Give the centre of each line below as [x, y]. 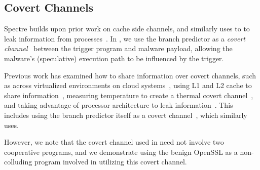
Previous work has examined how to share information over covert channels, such [130, 75]
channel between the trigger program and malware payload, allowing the [118, 48]
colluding [18, 162]
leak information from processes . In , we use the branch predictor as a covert [125, 38]
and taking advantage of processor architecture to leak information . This [119, 105]
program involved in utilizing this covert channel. [110, 162]
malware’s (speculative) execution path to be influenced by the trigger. [114, 58]
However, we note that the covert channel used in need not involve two [114, 142]
